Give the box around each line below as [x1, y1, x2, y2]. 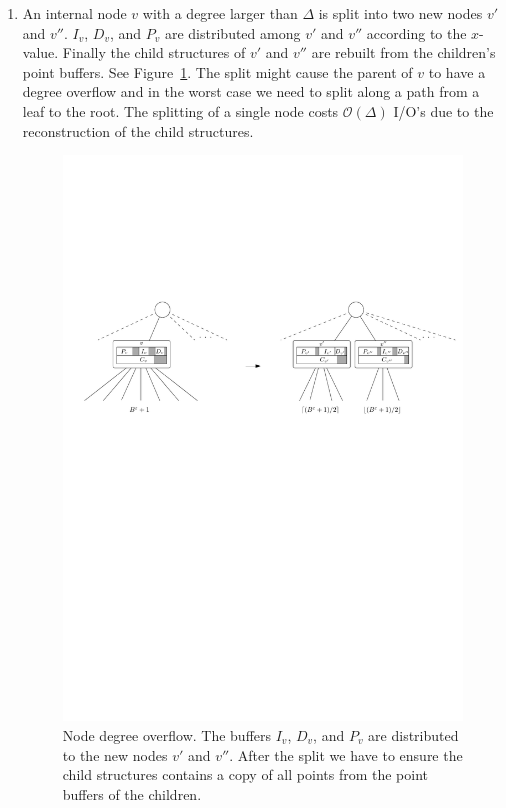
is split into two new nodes [318, 3, 483, 23]
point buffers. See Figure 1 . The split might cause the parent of [22, 61, 413, 82]
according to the [366, 22, 467, 43]
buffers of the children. [62, 783, 202, 804]
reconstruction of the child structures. [22, 120, 254, 141]
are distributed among [164, 22, 301, 43]
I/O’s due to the [393, 100, 494, 121]
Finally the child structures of [62, 42, 246, 63]
